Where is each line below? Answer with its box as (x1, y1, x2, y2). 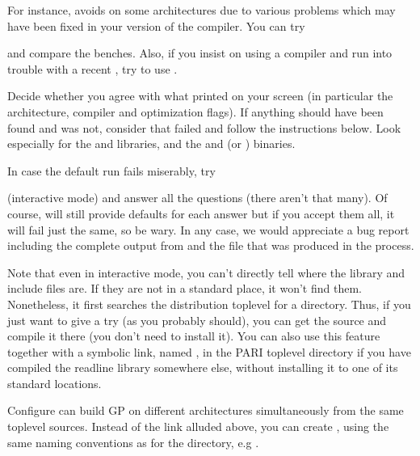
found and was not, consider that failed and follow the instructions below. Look (7, 119, 401, 136)
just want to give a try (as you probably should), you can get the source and (7, 311, 387, 328)
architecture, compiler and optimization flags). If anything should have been (7, 103, 384, 120)
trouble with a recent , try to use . (7, 60, 178, 77)
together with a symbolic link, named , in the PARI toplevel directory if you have (7, 343, 411, 360)
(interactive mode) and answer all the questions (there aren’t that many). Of (7, 189, 388, 206)
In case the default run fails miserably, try (7, 162, 216, 179)
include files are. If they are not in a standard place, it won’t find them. (7, 280, 362, 297)
